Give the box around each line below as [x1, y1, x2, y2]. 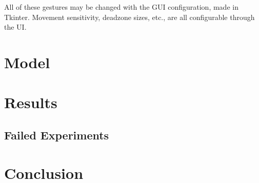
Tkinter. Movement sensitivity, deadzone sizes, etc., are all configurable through [4, 11, 255, 22]
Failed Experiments [4, 127, 109, 143]
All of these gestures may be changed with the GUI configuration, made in [4, 2, 238, 12]
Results [4, 92, 57, 113]
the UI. [4, 22, 27, 32]
